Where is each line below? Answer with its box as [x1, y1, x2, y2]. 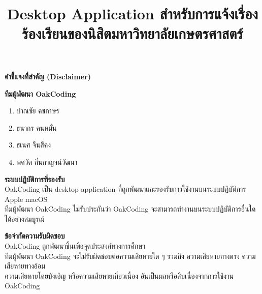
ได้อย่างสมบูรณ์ [5, 213, 45, 224]
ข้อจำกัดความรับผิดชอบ [5, 230, 65, 241]
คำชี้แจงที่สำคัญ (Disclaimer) [5, 71, 91, 81]
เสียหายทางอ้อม [5, 260, 45, 271]
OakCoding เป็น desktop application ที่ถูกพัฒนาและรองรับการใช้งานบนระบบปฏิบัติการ [5, 184, 246, 194]
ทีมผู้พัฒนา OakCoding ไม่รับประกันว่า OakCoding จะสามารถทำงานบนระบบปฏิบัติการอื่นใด [5, 203, 256, 214]
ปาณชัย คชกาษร [16, 105, 59, 116]
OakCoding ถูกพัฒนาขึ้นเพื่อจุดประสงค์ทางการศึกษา [5, 241, 146, 251]
